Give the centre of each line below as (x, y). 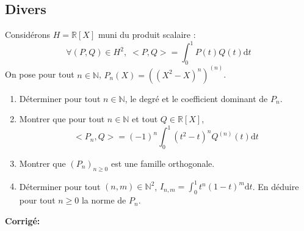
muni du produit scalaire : (147, 35)
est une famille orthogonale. (163, 163)
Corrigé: (23, 220)
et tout (145, 119)
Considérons (28, 35)
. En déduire (276, 186)
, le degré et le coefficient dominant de (196, 98)
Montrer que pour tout (62, 119)
